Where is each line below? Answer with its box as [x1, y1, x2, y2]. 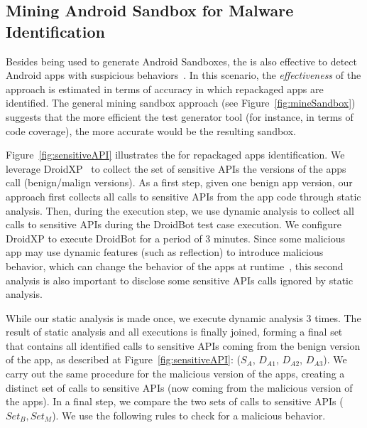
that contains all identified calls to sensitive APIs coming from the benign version [6, 338, 361, 353]
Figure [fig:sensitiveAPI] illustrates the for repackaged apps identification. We [6, 147, 345, 162]
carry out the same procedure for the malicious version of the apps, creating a [6, 366, 345, 381]
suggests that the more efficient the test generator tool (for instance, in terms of [6, 109, 354, 124]
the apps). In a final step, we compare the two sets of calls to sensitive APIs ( [6, 394, 344, 409]
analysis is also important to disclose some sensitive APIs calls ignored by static [6, 272, 354, 287]
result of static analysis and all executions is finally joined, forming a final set [6, 324, 343, 339]
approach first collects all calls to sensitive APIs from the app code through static [6, 188, 361, 203]
